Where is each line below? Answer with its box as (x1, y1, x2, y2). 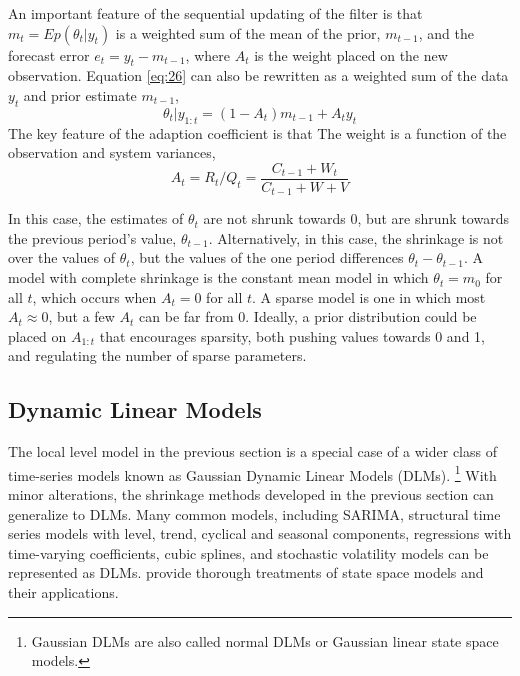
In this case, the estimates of (8, 208, 184, 229)
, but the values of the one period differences (130, 247, 404, 268)
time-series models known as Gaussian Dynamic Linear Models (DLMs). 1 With (8, 461, 497, 485)
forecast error (8, 44, 90, 65)
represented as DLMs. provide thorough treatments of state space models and (8, 562, 484, 583)
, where (185, 44, 230, 65)
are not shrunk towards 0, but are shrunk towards (203, 208, 509, 229)
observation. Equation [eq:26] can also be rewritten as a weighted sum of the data (8, 65, 509, 86)
